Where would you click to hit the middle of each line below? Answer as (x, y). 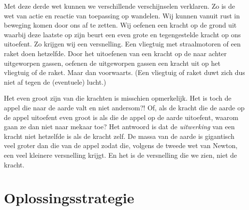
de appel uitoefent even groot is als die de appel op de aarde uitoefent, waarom (121, 117)
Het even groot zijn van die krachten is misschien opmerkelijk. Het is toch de (118, 98)
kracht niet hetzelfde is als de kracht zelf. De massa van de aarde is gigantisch (119, 136)
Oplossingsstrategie (69, 198)
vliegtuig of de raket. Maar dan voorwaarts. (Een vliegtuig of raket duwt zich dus (124, 72)
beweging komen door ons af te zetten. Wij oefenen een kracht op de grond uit (120, 25)
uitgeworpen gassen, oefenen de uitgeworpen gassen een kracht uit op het (112, 63)
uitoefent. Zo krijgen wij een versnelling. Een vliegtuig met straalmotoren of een (122, 44)
